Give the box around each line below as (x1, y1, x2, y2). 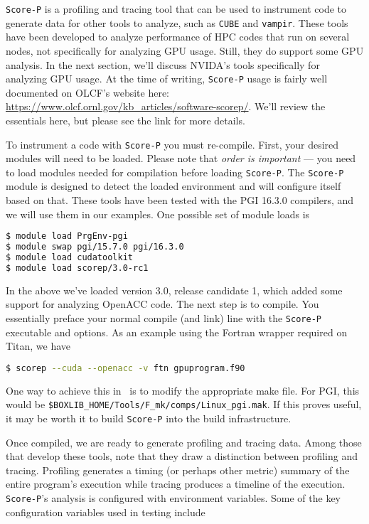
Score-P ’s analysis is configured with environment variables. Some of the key (6, 490, 341, 505)
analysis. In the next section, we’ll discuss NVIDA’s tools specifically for (6, 57, 320, 72)
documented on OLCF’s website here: (6, 85, 170, 100)
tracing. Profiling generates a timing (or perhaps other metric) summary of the (6, 462, 350, 477)
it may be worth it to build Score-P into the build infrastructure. (6, 410, 292, 425)
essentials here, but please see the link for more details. (6, 112, 245, 127)
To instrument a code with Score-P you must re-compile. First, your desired (6, 137, 339, 151)
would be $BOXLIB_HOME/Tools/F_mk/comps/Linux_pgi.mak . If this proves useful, (6, 397, 362, 412)
